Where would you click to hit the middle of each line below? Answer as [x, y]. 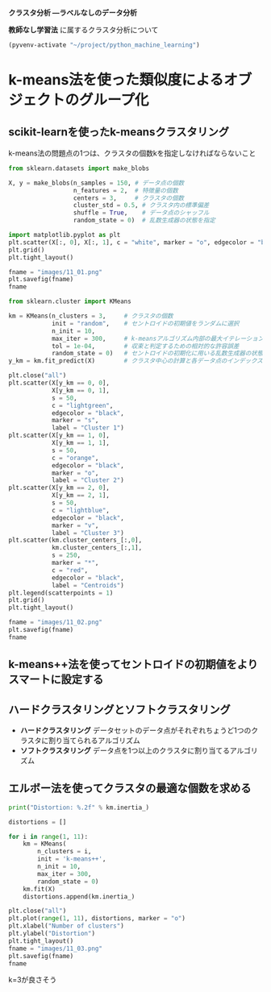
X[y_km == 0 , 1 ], [81, 390]
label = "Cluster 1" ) [88, 428]
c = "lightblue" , [81, 510]
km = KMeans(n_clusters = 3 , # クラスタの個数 [91, 316]
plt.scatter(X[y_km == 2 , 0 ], [59, 488]
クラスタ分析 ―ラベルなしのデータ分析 [73, 12]
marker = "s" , [75, 421]
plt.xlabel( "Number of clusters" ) [67, 926]
